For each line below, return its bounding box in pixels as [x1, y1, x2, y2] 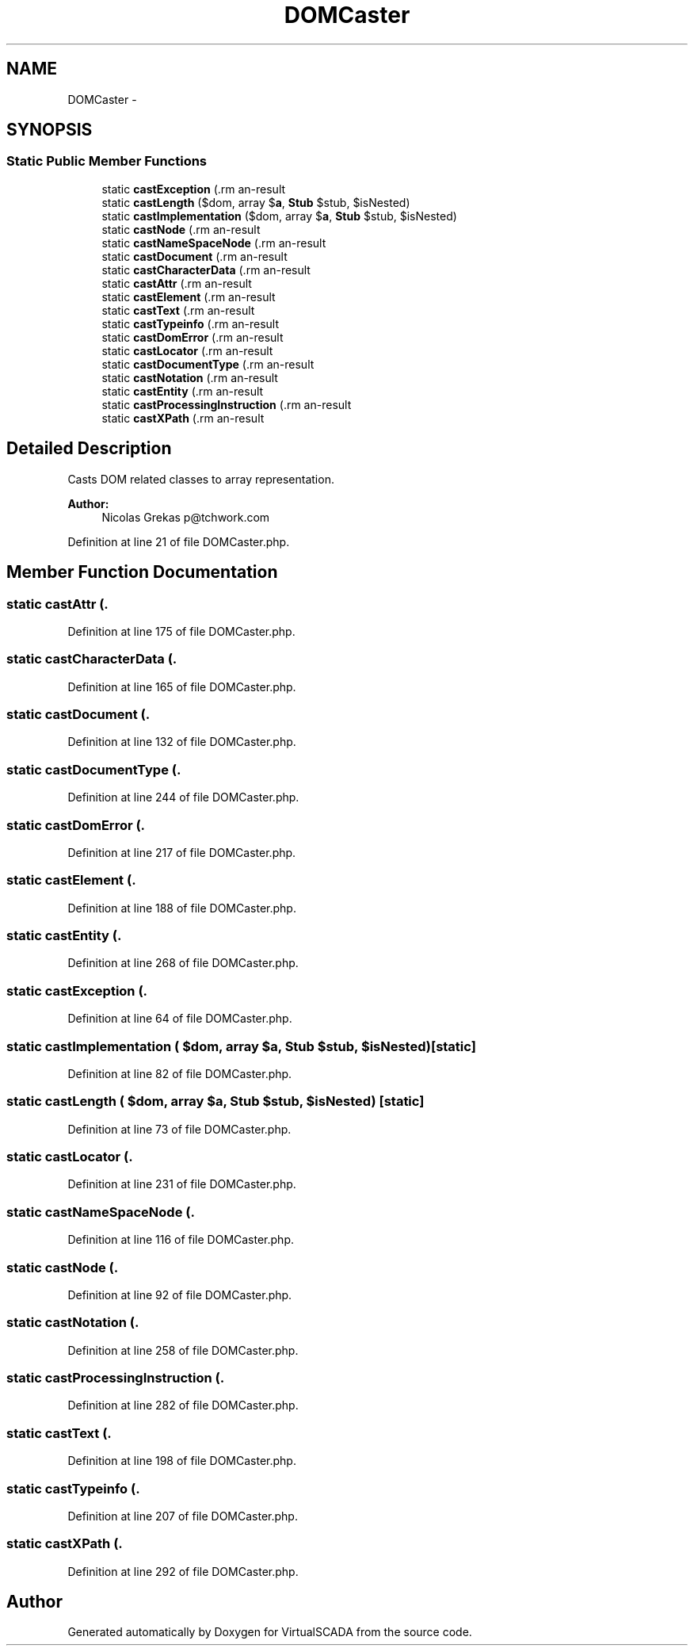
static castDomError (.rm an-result [101, 330, 284, 344]
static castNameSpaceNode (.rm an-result [101, 235, 326, 250]
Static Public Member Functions [6, 153, 208, 170]
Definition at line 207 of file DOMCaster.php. [67, 1509, 298, 1523]
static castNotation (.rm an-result [101, 370, 278, 384]
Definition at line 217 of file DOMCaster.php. [67, 845, 296, 859]
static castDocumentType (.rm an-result [101, 357, 315, 371]
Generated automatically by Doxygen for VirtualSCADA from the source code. [67, 1625, 472, 1639]
